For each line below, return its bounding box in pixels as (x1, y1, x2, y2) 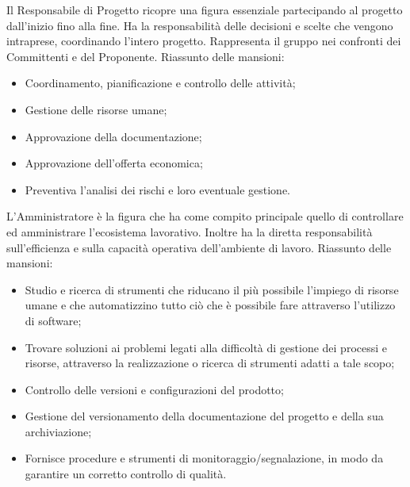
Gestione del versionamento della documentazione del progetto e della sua (25, 408, 384, 424)
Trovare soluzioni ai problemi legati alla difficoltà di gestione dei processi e (25, 339, 388, 355)
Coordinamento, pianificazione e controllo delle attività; (25, 75, 296, 91)
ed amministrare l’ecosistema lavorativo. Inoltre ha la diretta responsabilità (6, 223, 373, 240)
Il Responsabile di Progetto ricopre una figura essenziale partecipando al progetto (6, 2, 403, 17)
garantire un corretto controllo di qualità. (25, 466, 227, 482)
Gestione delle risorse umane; (25, 101, 167, 117)
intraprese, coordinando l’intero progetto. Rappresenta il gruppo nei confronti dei (6, 33, 401, 49)
